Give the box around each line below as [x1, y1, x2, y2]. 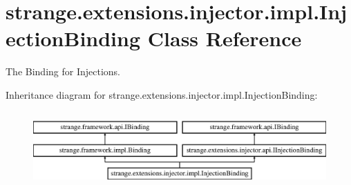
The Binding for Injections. [6, 64, 120, 79]
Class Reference [147, 24, 302, 52]
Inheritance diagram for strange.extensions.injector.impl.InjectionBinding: [6, 87, 318, 101]
